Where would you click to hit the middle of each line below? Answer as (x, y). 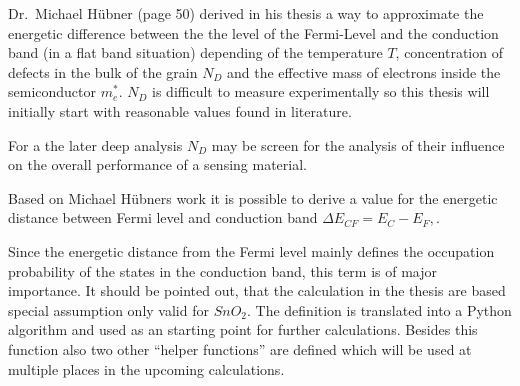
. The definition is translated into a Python (379, 309)
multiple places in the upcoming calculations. (146, 368)
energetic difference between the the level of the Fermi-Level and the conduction (253, 32)
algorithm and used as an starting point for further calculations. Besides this (243, 329)
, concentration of (449, 52)
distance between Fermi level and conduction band (163, 217)
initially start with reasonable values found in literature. (180, 110)
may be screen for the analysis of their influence (358, 144)
